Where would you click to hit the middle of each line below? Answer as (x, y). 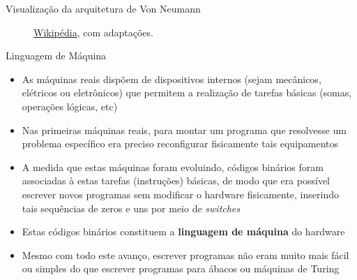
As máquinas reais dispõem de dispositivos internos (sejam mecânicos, (172, 79)
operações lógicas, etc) (70, 106)
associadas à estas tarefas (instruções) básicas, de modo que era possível (176, 180)
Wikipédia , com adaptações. (93, 32)
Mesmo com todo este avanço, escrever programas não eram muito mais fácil (185, 255)
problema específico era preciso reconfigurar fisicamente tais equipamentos (180, 143)
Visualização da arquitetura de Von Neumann (103, 8)
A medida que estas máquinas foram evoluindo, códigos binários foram (173, 167)
